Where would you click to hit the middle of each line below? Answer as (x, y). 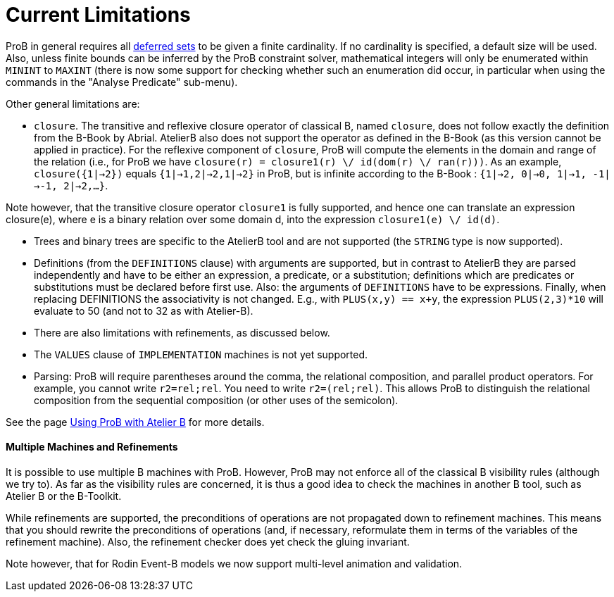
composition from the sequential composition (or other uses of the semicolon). (216, 400)
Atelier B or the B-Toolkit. (64, 496)
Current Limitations (98, 15)
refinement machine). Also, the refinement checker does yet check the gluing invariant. (208, 541)
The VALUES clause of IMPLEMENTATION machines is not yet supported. (201, 354)
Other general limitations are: (73, 103)
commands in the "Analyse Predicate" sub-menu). (122, 82)
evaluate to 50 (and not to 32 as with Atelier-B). (144, 310)
